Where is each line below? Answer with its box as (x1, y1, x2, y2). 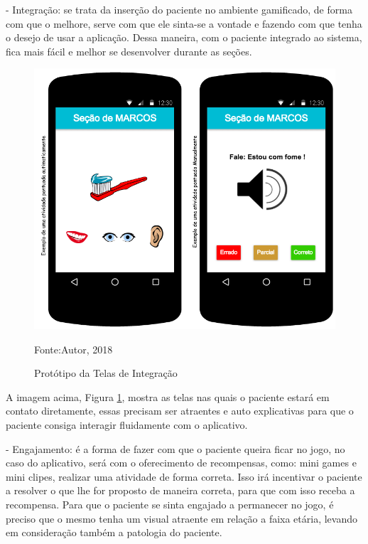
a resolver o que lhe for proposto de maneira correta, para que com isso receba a (6, 483, 355, 498)
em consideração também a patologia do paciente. (6, 525, 222, 540)
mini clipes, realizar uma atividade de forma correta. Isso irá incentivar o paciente (6, 469, 362, 484)
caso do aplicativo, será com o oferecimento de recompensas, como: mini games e (6, 455, 357, 470)
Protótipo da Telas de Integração (34, 366, 178, 380)
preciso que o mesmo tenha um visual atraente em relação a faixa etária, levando (6, 511, 357, 526)
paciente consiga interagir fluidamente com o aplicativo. (6, 417, 248, 432)
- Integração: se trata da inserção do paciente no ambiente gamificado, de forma (6, 2, 352, 16)
